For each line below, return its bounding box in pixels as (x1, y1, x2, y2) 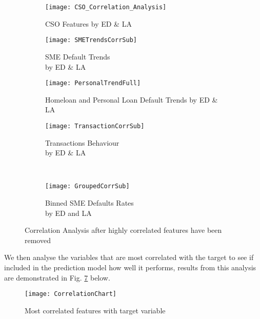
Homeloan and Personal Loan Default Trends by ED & (45, 94, 218, 105)
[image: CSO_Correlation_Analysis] (45, 4, 167, 11)
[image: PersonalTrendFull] (45, 79, 141, 87)
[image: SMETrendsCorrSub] (45, 36, 137, 44)
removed (25, 234, 51, 245)
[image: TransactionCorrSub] (45, 122, 145, 130)
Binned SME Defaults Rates (45, 197, 134, 208)
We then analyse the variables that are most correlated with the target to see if (4, 252, 254, 263)
